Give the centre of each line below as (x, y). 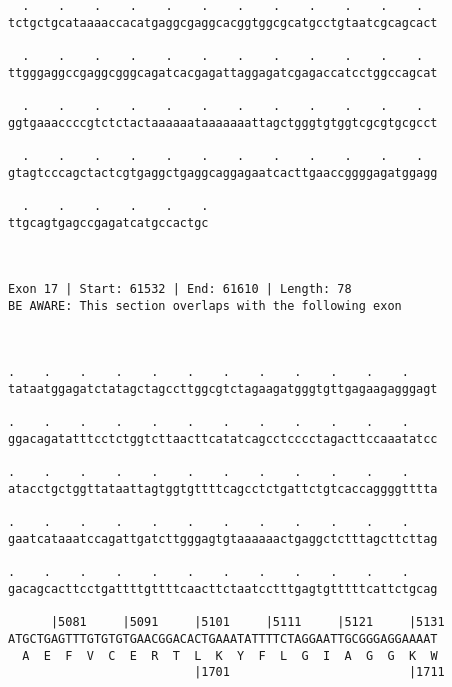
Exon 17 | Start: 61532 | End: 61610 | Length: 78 (180, 289)
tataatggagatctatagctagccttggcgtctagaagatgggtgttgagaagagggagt (223, 389)
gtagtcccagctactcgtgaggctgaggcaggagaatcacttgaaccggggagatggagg (223, 172)
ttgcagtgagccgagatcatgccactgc (108, 222)
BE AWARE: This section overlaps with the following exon (205, 305)
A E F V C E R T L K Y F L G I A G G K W (230, 655)
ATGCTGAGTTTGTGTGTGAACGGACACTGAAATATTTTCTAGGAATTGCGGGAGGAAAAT (223, 638)
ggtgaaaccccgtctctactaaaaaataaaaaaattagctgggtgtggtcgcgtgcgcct (223, 122)
